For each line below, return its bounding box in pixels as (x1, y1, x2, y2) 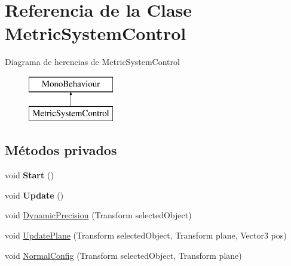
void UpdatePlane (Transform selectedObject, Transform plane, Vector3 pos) (5, 229, 287, 242)
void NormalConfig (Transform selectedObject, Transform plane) (5, 249, 242, 261)
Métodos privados (5, 141, 117, 159)
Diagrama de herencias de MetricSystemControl (5, 55, 180, 68)
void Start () (5, 169, 54, 181)
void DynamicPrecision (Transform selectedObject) (5, 209, 192, 221)
